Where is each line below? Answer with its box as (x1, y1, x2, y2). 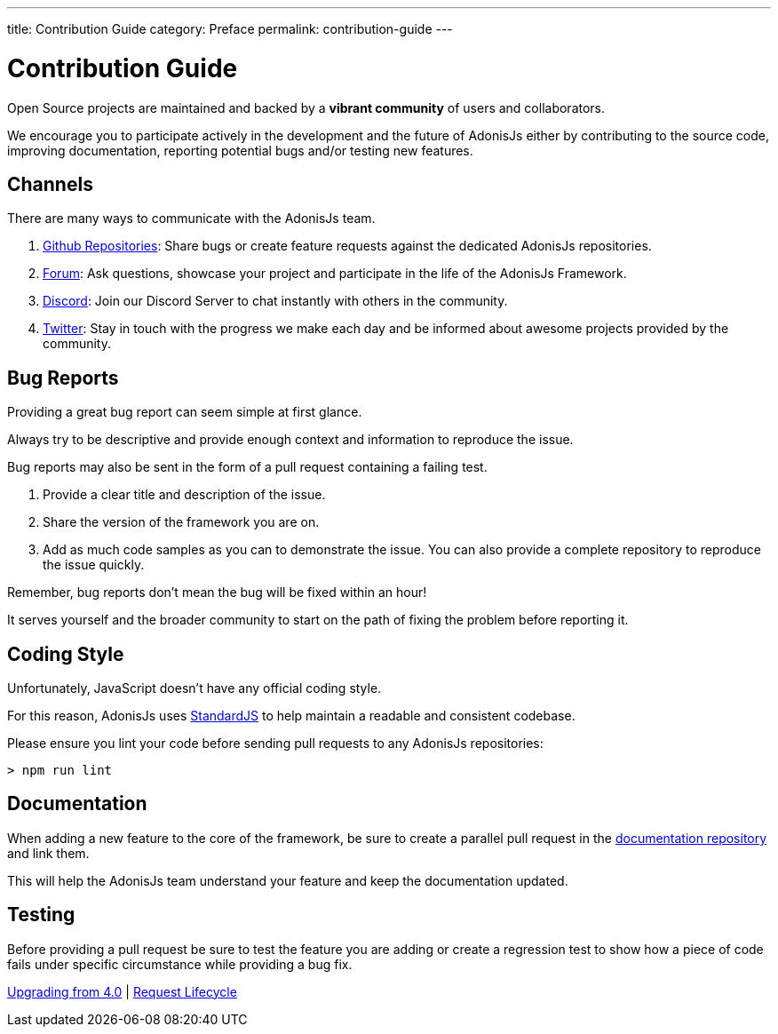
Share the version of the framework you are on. (43, 514, 320, 530)
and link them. (7, 845, 90, 861)
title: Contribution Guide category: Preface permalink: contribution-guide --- (7, 21, 453, 36)
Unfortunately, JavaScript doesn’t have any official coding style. (7, 680, 382, 696)
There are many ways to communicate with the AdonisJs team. (7, 211, 376, 227)
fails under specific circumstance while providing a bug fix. (7, 956, 353, 972)
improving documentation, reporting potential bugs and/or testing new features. (7, 142, 473, 158)
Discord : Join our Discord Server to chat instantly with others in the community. (43, 293, 508, 309)
